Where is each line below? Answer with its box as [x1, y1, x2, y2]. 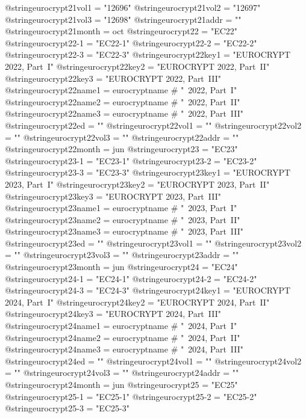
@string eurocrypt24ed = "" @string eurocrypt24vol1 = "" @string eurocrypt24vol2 [5, 354, 302, 367]
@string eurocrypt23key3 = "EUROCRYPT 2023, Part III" [5, 189, 221, 202]
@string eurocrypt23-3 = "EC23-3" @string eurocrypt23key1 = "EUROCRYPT [5, 166, 291, 179]
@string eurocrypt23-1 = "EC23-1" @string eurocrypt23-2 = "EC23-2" [5, 154, 257, 167]
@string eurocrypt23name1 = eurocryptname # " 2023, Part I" [5, 201, 237, 214]
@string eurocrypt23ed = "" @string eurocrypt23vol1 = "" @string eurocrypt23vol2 [5, 236, 302, 249]
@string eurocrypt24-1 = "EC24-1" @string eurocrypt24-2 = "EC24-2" [5, 272, 257, 284]
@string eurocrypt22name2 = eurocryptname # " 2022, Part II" [5, 95, 240, 108]
